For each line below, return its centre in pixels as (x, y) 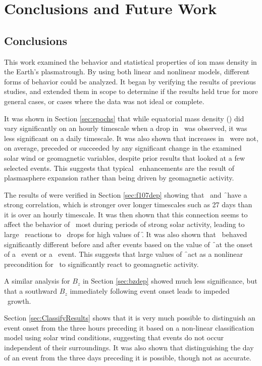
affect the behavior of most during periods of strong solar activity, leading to (124, 224)
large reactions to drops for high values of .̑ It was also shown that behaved (126, 234)
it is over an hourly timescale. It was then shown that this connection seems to (126, 214)
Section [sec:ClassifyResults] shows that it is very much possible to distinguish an (130, 318)
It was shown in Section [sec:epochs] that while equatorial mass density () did (124, 118)
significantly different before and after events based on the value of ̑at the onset (128, 244)
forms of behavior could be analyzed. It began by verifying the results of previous (130, 81)
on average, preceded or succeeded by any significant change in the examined (123, 148)
